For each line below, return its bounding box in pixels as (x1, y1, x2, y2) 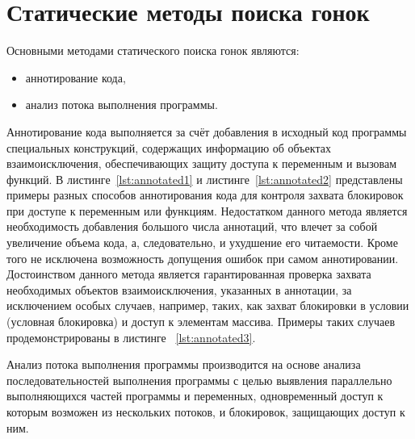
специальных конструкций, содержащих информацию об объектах (6, 139, 331, 156)
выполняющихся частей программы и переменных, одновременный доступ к (6, 387, 384, 404)
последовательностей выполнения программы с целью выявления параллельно (6, 371, 392, 388)
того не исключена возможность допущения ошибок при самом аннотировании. (6, 249, 399, 266)
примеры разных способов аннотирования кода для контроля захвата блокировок (6, 186, 404, 203)
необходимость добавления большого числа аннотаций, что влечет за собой (6, 218, 378, 235)
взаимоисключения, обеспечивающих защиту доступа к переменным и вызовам (6, 155, 397, 172)
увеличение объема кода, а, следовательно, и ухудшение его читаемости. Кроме (6, 234, 398, 251)
